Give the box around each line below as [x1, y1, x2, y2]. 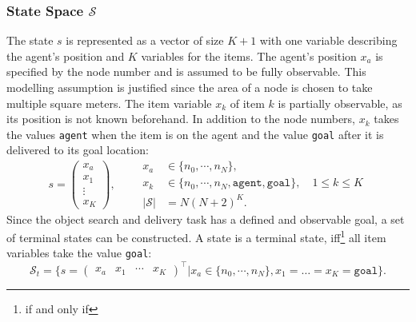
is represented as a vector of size [66, 32, 224, 49]
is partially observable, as [278, 94, 402, 111]
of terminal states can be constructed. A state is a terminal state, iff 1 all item [6, 227, 386, 245]
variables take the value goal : [6, 244, 152, 261]
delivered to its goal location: [6, 141, 149, 158]
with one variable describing [259, 32, 398, 49]
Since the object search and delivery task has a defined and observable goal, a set [6, 210, 405, 227]
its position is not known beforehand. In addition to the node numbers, [6, 110, 356, 127]
